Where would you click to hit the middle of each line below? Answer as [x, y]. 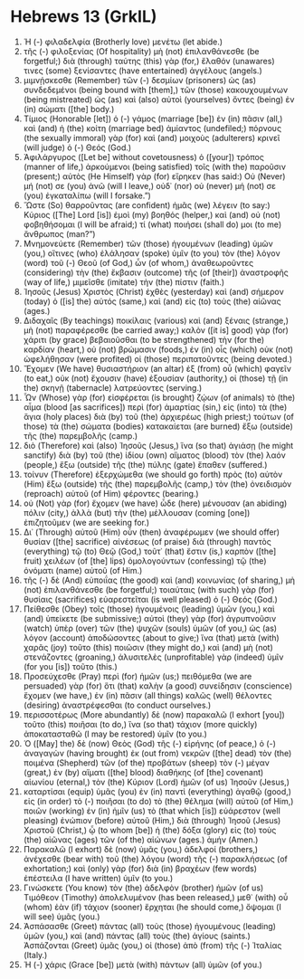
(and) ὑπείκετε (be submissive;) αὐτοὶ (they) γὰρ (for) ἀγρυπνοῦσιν [150, 618]
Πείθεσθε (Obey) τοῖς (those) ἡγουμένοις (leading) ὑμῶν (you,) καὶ [149, 609]
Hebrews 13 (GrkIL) [84, 17]
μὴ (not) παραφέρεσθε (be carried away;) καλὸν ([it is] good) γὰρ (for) [156, 330]
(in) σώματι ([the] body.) [69, 109]
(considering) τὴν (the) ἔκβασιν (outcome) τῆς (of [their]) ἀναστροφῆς [156, 272]
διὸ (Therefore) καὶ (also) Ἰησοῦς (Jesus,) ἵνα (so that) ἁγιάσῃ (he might [158, 445]
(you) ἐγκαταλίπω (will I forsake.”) [87, 195]
